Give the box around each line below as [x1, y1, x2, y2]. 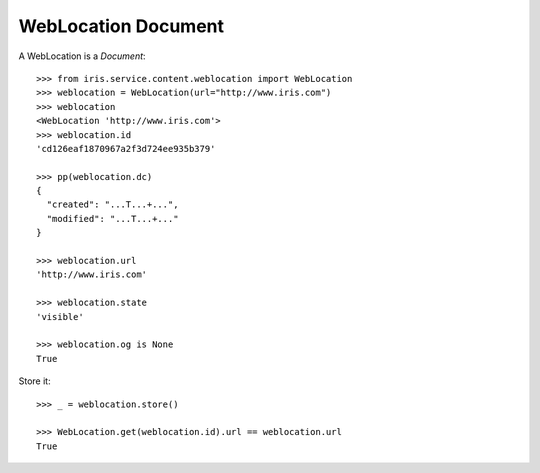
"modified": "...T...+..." [46, 213, 179, 224]
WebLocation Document [18, 15, 225, 37]
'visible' [36, 311, 84, 322]
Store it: [18, 375, 51, 387]
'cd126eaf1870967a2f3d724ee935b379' [36, 143, 216, 154]
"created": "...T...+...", [46, 199, 179, 210]
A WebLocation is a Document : [18, 50, 146, 62]
